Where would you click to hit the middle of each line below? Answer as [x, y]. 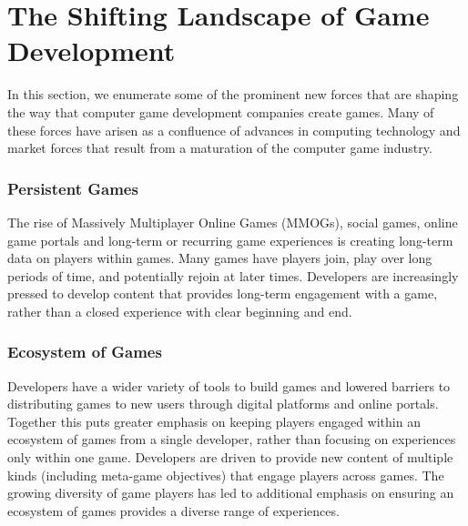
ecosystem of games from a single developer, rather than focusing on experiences [232, 439]
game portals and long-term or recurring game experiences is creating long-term [230, 240]
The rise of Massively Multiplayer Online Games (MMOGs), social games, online [233, 222]
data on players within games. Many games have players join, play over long [220, 258]
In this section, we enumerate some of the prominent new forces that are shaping [233, 94]
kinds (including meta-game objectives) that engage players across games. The [226, 475]
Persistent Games [73, 188]
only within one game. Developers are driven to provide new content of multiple [230, 457]
